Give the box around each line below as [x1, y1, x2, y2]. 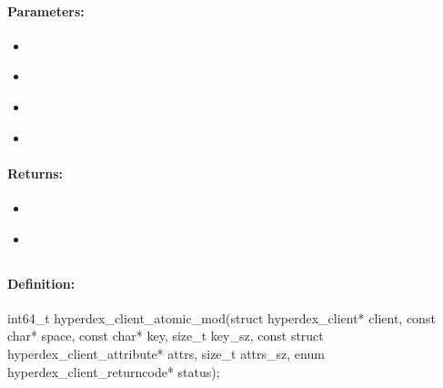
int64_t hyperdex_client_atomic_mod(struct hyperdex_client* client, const [7, 308, 436, 327]
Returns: [7, 163, 64, 182]
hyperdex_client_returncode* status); [7, 362, 220, 381]
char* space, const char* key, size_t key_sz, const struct [7, 326, 324, 345]
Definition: [7, 273, 76, 292]
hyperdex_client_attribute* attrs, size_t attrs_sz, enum [7, 343, 325, 362]
